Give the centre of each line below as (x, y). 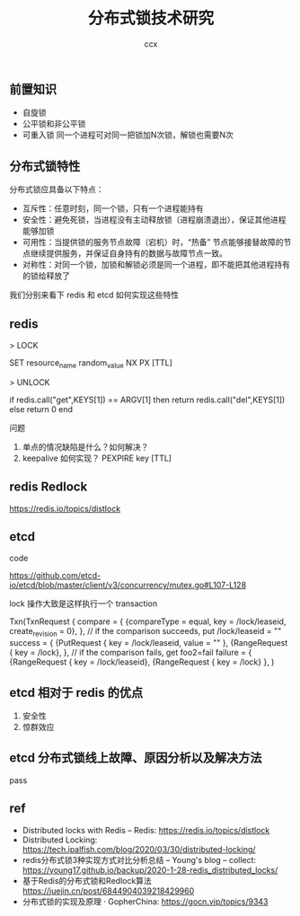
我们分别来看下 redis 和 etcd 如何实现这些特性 (94, 295)
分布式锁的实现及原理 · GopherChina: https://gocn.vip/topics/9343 (145, 901)
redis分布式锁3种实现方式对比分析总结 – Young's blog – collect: (139, 859)
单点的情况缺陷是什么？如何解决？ (85, 446)
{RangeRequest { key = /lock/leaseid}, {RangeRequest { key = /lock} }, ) (142, 662)
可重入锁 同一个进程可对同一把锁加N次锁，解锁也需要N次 (128, 135)
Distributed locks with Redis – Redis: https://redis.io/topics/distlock (146, 830)
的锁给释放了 (46, 276)
